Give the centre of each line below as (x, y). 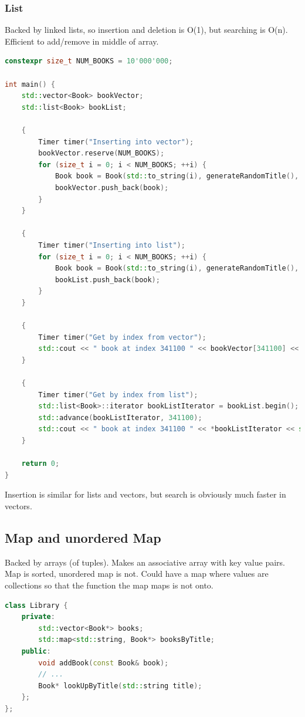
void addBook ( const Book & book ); (104, 663)
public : (36, 651)
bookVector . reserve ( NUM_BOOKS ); (101, 153)
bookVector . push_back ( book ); (112, 187)
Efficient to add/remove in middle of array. (82, 41)
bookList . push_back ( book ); (107, 280)
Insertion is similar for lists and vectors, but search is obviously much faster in (145, 494)
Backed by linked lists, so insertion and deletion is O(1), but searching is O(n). (146, 30)
